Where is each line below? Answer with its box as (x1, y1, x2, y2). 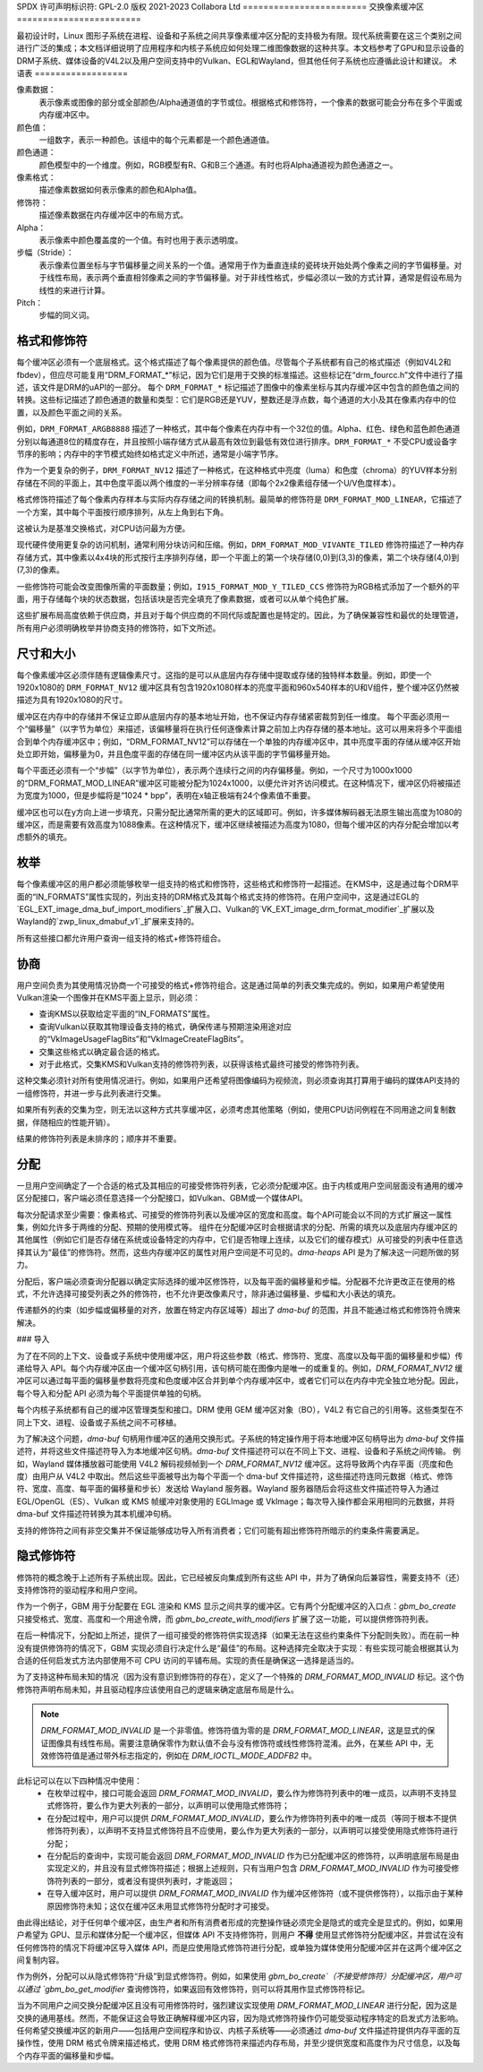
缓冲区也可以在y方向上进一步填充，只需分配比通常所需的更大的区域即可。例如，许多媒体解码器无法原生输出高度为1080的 (16, 806, 462, 817)
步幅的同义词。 (38, 310, 94, 321)
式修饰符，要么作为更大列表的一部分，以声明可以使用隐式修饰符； (47, 1801, 290, 1811)
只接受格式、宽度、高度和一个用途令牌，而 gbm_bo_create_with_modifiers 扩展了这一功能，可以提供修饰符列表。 (16, 1613, 434, 1624)
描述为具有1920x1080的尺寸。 (16, 694, 128, 705)
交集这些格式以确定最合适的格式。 (38, 1046, 165, 1057)
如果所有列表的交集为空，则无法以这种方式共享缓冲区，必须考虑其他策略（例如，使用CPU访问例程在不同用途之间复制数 (16, 1105, 456, 1115)
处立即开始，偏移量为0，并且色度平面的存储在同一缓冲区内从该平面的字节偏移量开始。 (16, 748, 335, 759)
